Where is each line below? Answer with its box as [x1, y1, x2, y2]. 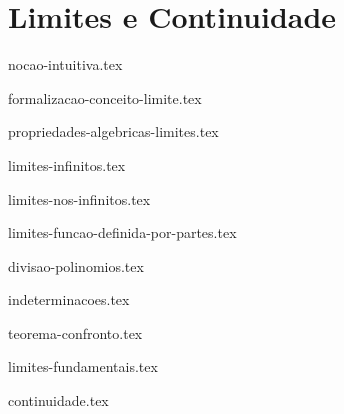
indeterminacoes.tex [8, 289, 130, 310]
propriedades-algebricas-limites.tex [8, 121, 219, 142]
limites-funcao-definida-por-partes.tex [8, 222, 237, 243]
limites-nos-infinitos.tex [8, 188, 151, 209]
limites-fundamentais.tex [8, 356, 158, 377]
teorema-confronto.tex [8, 322, 143, 343]
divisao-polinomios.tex [8, 255, 144, 276]
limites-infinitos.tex [8, 154, 126, 175]
